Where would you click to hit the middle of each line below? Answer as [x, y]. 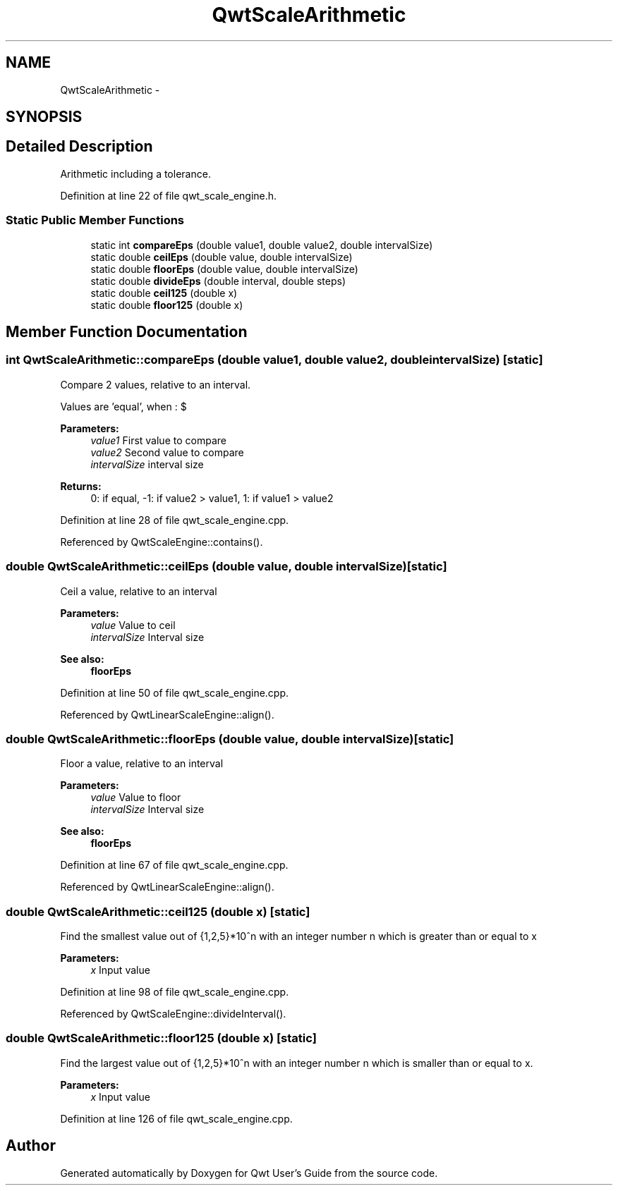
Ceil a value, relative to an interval [139, 591]
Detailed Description [79, 147]
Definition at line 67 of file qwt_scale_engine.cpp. [174, 865]
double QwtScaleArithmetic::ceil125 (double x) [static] [158, 911]
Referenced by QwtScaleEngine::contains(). [162, 542]
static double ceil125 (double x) [164, 293]
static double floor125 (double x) [167, 305]
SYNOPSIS [44, 117]
